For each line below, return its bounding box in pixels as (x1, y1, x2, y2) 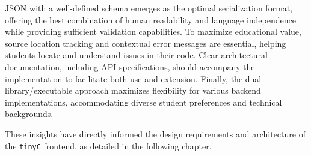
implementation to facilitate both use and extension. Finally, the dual (5, 72, 262, 85)
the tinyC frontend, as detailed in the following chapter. (5, 139, 212, 152)
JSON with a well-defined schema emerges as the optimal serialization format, (5, 2, 293, 14)
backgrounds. (5, 107, 54, 120)
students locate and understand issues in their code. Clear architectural (5, 49, 268, 61)
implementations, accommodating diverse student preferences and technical (5, 95, 282, 108)
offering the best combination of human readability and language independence (5, 13, 296, 26)
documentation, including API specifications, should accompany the (5, 60, 255, 73)
